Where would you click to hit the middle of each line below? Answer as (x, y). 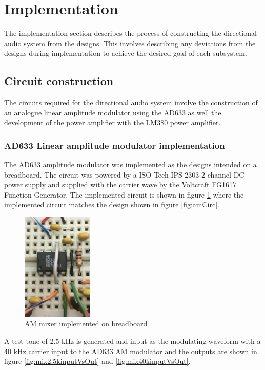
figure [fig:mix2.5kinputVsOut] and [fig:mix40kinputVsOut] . (97, 361)
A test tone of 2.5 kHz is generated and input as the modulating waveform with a (132, 341)
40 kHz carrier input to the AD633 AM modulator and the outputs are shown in (131, 351)
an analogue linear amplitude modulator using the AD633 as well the (113, 112)
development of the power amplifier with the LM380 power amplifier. (113, 122)
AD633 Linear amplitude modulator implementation (115, 145)
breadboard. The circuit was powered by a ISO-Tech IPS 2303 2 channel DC (124, 174)
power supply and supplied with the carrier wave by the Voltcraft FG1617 (120, 184)
